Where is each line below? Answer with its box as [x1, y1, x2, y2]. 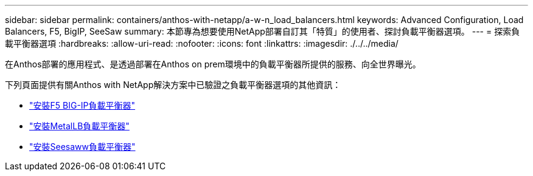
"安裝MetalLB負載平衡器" [29, 121, 130, 131]
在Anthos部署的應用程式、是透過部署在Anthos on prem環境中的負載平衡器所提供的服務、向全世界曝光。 [5, 59, 421, 69]
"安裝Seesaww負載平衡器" [29, 141, 136, 152]
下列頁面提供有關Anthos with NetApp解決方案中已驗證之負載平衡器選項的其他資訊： [5, 80, 341, 90]
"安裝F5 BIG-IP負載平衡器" [29, 100, 136, 110]
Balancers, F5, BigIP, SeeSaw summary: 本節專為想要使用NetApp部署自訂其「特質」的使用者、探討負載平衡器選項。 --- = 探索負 [5, 26, 520, 36]
